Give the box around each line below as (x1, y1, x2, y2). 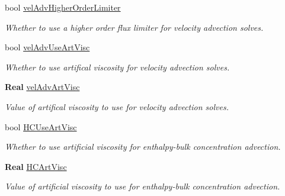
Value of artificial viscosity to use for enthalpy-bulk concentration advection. (5, 180, 280, 192)
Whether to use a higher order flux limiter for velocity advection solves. (5, 21, 264, 33)
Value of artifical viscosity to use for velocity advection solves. (5, 100, 229, 113)
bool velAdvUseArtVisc (5, 41, 90, 53)
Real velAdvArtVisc (5, 81, 80, 93)
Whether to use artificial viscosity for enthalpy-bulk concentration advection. (5, 140, 281, 153)
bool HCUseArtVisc (5, 120, 77, 133)
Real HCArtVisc (5, 160, 67, 172)
